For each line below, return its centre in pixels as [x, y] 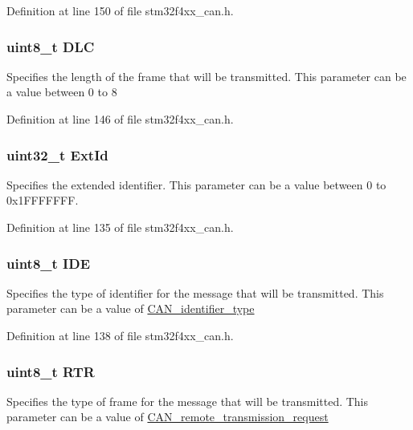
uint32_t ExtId [57, 154]
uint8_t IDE [49, 263]
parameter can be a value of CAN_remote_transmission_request [168, 417]
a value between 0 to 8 [62, 92]
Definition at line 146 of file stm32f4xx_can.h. [120, 119]
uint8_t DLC [51, 46]
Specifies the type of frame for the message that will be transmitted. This [188, 401]
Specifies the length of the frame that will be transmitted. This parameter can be [206, 76]
